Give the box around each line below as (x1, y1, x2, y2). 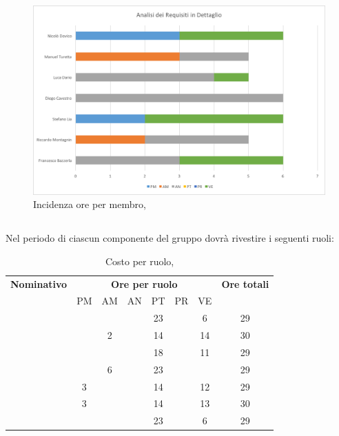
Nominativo (10, 276, 68, 291)
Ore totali (221, 276, 269, 291)
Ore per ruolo (111, 276, 178, 291)
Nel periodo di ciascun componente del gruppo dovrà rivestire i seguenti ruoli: (6, 231, 334, 245)
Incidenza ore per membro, (33, 197, 146, 211)
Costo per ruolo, (105, 253, 174, 268)
